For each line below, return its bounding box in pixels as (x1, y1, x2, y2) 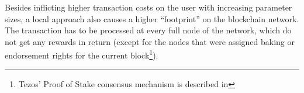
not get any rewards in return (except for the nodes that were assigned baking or (5, 35, 295, 47)
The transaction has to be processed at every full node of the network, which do (5, 24, 292, 36)
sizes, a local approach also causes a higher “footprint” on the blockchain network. (5, 12, 299, 25)
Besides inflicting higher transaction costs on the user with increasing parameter (5, 1, 292, 13)
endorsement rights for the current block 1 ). (5, 47, 158, 61)
